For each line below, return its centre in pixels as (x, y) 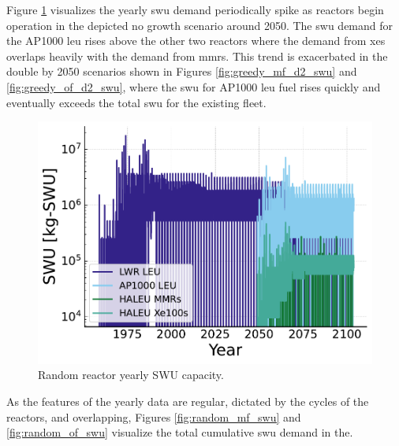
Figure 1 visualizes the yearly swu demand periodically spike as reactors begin (195, 9)
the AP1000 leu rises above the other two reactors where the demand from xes (196, 41)
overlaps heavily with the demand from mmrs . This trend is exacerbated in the (197, 56)
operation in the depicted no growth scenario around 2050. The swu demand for (200, 25)
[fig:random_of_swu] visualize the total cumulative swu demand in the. (180, 432)
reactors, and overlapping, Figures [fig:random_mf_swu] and (154, 416)
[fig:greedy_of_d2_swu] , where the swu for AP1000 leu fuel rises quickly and (194, 86)
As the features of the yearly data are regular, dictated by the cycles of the (188, 401)
